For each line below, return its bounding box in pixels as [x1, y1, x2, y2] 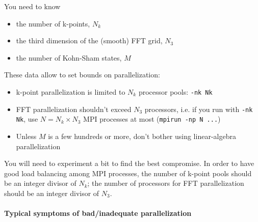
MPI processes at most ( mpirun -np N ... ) [83, 114, 221, 124]
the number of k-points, [16, 18, 90, 29]
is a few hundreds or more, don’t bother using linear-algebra [48, 130, 236, 141]
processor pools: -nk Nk [138, 86, 213, 97]
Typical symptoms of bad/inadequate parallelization [4, 208, 192, 218]
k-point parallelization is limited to [16, 86, 125, 97]
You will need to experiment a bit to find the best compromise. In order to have [4, 158, 254, 169]
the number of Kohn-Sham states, [16, 52, 122, 63]
